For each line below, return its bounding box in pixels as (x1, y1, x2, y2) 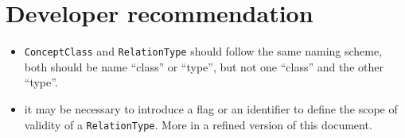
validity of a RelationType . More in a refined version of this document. (24, 116, 372, 132)
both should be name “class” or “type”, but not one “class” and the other (24, 58, 384, 75)
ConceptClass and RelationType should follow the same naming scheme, (24, 43, 383, 59)
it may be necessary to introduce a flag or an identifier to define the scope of (24, 100, 398, 117)
